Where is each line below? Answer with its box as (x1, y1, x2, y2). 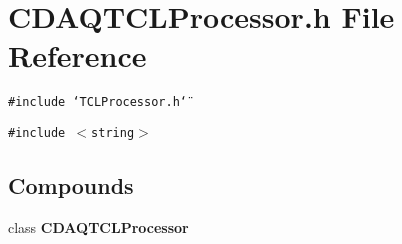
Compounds (8, 170, 134, 201)
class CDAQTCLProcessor (8, 216, 189, 237)
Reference (8, 35, 147, 76)
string (91, 125, 135, 140)
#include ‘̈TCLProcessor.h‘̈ (8, 95, 187, 110)
